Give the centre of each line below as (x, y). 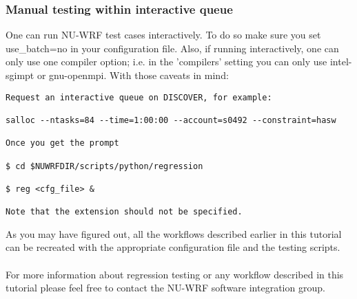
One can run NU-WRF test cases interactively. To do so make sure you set (163, 35)
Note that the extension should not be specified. (124, 212)
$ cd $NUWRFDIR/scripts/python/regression (104, 166)
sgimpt (20, 75)
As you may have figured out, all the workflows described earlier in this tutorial (174, 233)
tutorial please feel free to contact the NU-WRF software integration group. (165, 288)
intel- (341, 62)
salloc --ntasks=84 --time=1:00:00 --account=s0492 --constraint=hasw (171, 120)
